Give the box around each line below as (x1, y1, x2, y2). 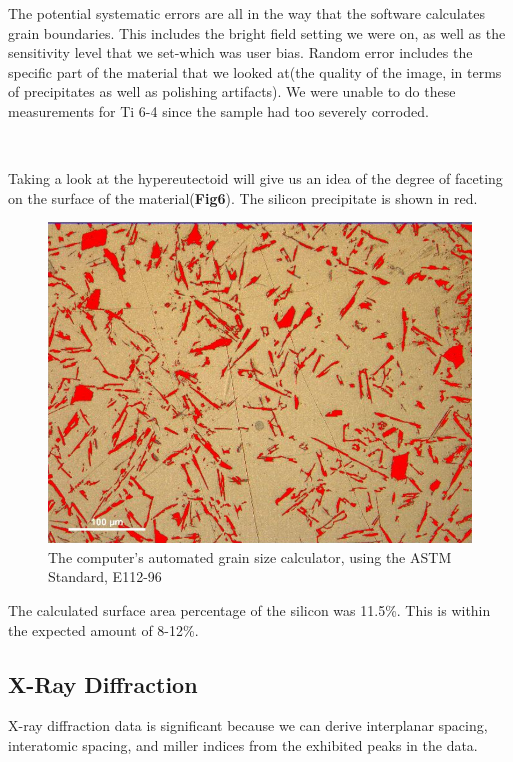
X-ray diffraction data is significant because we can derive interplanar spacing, (8, 715, 488, 736)
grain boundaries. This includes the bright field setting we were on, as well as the (8, 22, 506, 43)
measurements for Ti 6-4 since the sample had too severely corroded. (8, 100, 429, 121)
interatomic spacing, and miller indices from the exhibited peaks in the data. (8, 734, 478, 755)
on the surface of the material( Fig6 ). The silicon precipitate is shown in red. (8, 187, 478, 208)
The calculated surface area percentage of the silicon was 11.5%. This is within (8, 599, 491, 620)
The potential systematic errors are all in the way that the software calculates (8, 3, 485, 23)
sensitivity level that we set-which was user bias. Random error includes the (8, 42, 473, 63)
